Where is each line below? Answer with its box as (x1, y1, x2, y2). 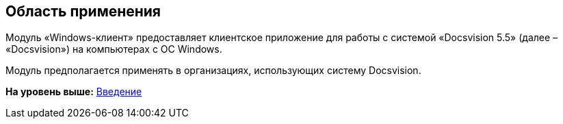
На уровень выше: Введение (5, 86, 142, 98)
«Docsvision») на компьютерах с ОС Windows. (5, 43, 222, 55)
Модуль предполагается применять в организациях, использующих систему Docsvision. (5, 64, 421, 77)
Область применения (5, 3, 161, 20)
